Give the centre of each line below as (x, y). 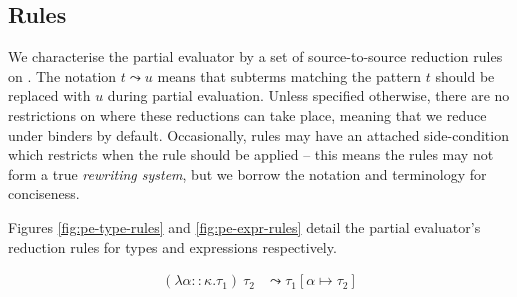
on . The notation (62, 75)
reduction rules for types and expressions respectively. (172, 246)
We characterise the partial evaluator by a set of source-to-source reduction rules (255, 56)
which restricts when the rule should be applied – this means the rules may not (251, 154)
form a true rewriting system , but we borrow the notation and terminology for (247, 173)
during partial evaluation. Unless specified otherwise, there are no (308, 95)
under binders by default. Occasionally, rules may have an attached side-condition (258, 134)
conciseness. (44, 193)
